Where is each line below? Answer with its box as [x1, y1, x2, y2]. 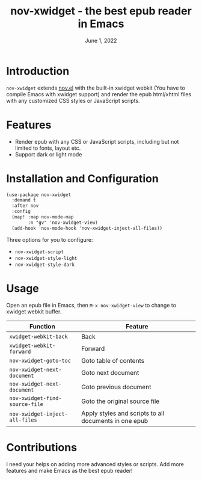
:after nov [11, 203, 39, 209]
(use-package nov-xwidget [6, 191, 71, 198]
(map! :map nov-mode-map [11, 214, 74, 220]
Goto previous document [81, 383, 151, 391]
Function [29, 322, 55, 330]
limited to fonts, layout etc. [14, 144, 81, 152]
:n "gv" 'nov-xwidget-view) [28, 220, 98, 226]
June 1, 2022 [85, 37, 117, 44]
